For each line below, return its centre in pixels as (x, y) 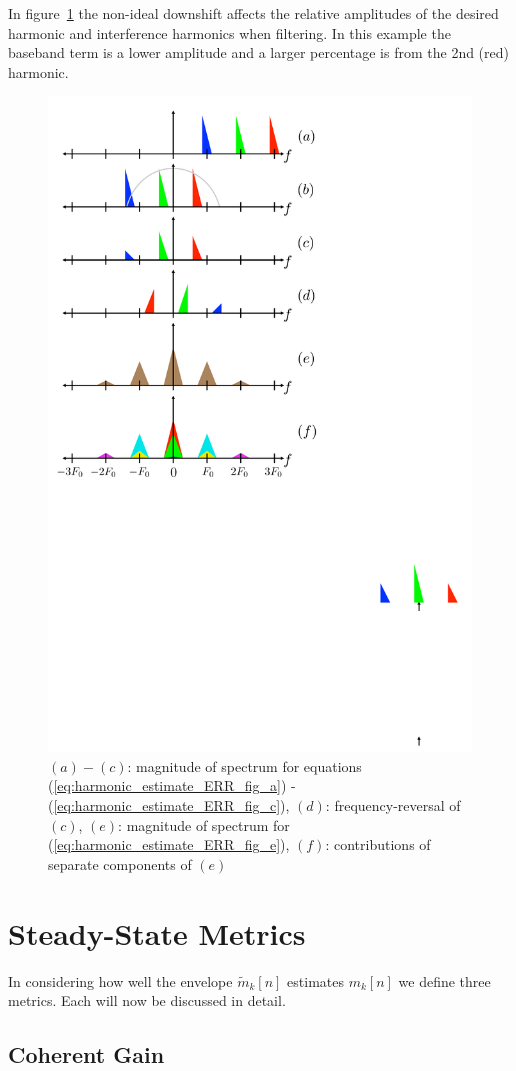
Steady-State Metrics (157, 932)
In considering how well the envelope (120, 980)
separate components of (120, 863)
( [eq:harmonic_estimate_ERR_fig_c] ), (169, 805)
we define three (444, 980)
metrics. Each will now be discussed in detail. (147, 1000)
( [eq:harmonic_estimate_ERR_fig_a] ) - (172, 785)
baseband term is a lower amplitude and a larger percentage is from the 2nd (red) (258, 52)
